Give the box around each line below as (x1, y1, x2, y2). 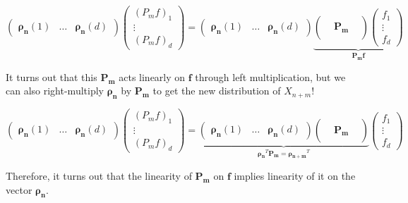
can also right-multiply (6, 83, 104, 98)
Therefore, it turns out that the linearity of (6, 168, 192, 183)
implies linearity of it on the (234, 168, 356, 183)
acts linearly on (119, 69, 186, 84)
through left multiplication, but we (195, 69, 346, 84)
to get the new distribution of (152, 83, 281, 98)
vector (6, 182, 32, 197)
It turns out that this (6, 69, 97, 84)
